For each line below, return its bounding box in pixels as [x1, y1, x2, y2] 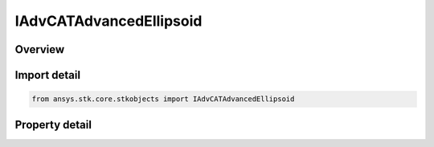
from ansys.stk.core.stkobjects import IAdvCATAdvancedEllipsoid [31, 95, 295, 104]
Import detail [14, 68, 80, 82]
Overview [14, 43, 65, 56]
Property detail [14, 117, 92, 132]
